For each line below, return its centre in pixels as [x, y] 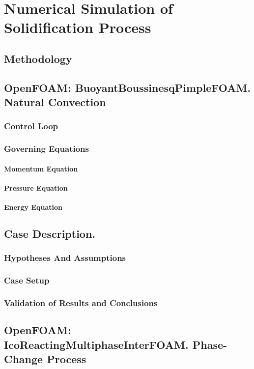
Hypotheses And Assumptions [65, 258]
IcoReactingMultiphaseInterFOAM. [96, 344]
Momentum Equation [41, 168]
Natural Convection [55, 102]
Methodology [38, 58]
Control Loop [31, 126]
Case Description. [50, 234]
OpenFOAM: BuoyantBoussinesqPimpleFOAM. [127, 87]
